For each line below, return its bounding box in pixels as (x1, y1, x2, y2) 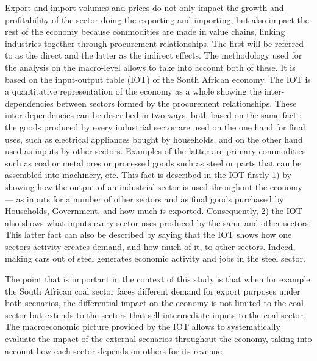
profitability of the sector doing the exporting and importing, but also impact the (5, 13, 309, 26)
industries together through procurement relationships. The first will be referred (5, 37, 304, 49)
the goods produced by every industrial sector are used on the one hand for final (5, 120, 305, 133)
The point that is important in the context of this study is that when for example (5, 273, 310, 285)
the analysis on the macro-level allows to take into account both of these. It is (5, 60, 296, 73)
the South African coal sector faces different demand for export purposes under (5, 284, 301, 297)
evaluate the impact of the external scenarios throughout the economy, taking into (5, 332, 312, 345)
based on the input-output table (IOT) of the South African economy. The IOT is (5, 73, 311, 85)
